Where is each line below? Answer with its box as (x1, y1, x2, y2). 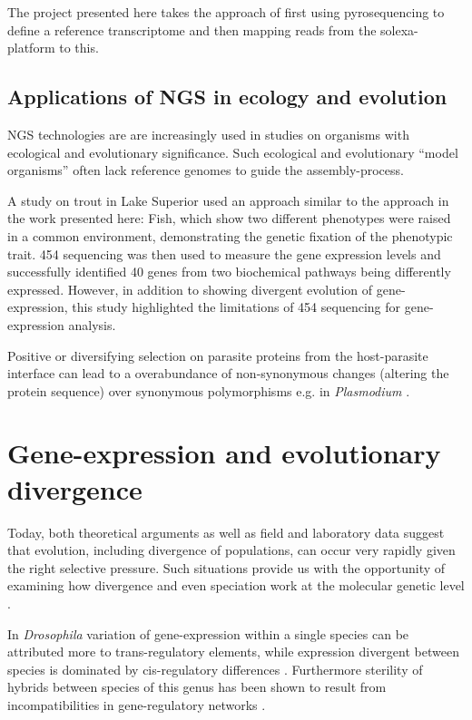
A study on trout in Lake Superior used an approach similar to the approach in (7, 190, 449, 209)
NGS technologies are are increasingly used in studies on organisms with (7, 124, 409, 143)
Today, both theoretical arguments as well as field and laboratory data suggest (7, 522, 445, 541)
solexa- (380, 20, 418, 39)
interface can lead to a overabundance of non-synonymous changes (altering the (7, 364, 449, 383)
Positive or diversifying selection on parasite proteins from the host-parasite (7, 345, 428, 365)
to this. (59, 38, 99, 57)
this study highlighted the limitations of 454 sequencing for (72, 297, 401, 316)
